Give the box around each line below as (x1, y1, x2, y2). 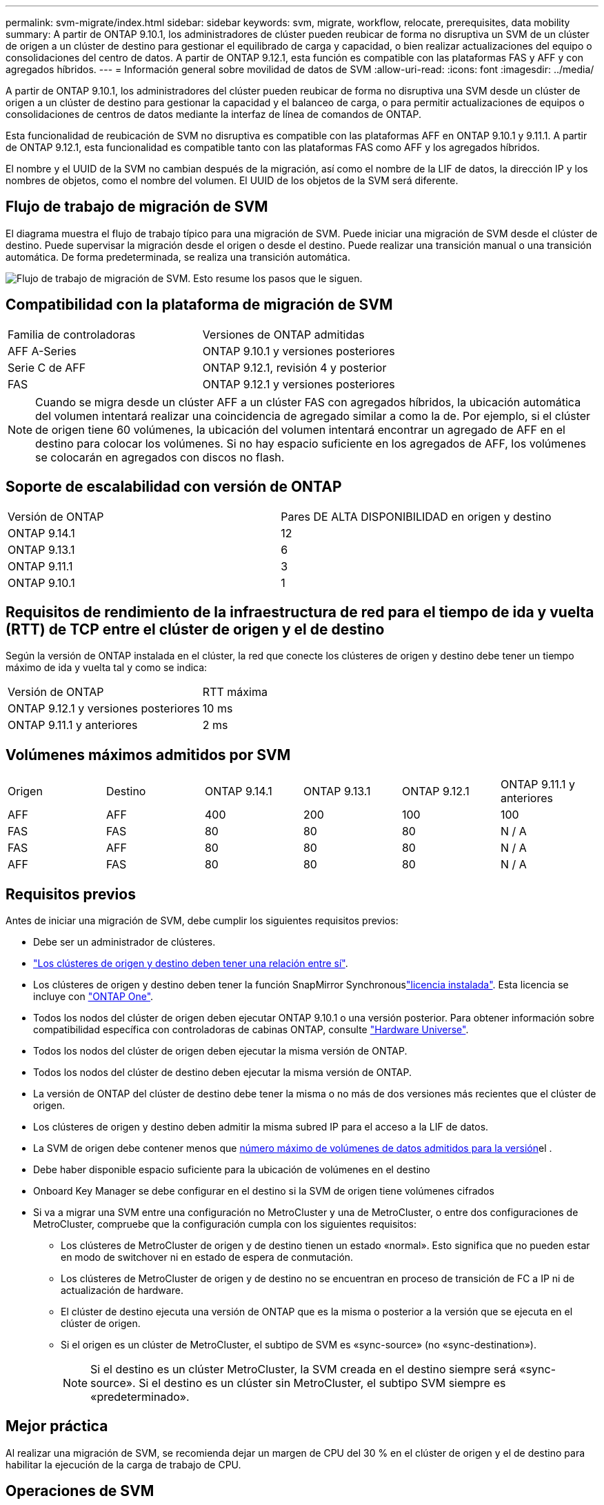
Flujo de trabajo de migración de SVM (6, 198, 268, 216)
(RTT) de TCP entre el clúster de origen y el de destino (6, 620, 385, 638)
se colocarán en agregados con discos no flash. (35, 450, 285, 464)
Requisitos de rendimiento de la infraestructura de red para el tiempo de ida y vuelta (6, 603, 594, 621)
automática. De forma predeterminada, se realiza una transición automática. (6, 250, 350, 263)
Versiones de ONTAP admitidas (202, 327, 365, 341)
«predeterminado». (90, 1390, 190, 1404)
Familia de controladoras (8, 327, 136, 341)
